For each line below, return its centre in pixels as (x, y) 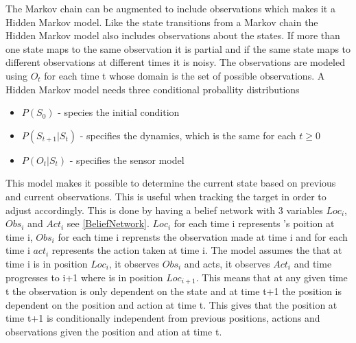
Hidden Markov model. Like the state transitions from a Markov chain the (162, 22)
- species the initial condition (119, 112)
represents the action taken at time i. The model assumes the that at (197, 250)
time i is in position (47, 263)
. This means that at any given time (272, 277)
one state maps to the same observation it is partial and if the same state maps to (178, 48)
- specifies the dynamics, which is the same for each (188, 135)
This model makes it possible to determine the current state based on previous (171, 183)
